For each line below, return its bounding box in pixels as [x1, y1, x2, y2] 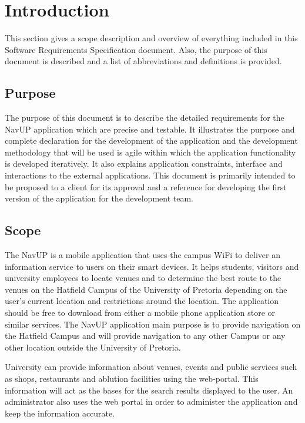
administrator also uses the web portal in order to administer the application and [5, 395, 298, 408]
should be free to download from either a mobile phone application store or [5, 306, 276, 319]
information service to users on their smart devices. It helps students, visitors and [5, 260, 299, 272]
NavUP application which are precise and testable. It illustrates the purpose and [5, 123, 295, 135]
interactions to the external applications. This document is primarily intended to [5, 169, 296, 181]
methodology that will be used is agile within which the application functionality [5, 146, 296, 158]
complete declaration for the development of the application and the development [5, 134, 298, 147]
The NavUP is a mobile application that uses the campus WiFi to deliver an [5, 249, 280, 261]
